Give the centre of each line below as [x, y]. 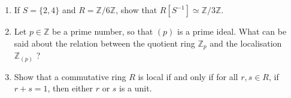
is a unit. [136, 88]
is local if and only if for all [188, 76]
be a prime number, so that [103, 31]
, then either [70, 88]
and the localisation [246, 43]
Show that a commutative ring [70, 76]
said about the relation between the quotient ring [104, 43]
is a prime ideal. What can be [232, 31]
